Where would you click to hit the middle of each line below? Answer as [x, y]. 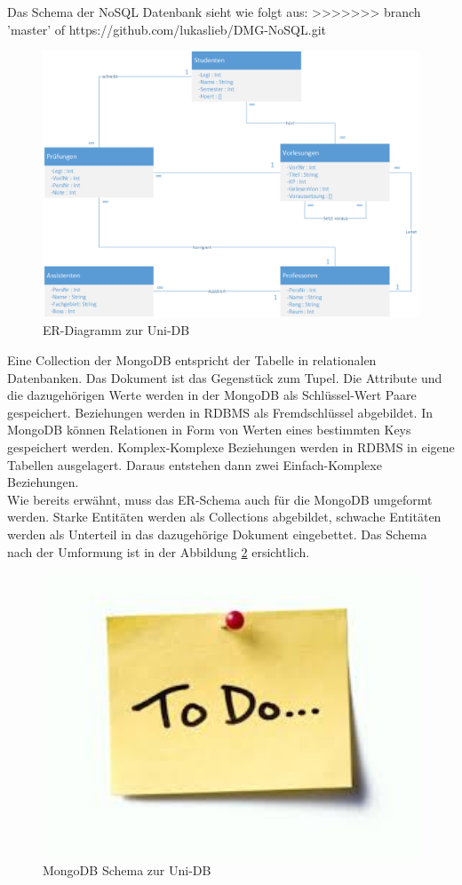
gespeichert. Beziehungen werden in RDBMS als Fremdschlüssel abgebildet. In [220, 412]
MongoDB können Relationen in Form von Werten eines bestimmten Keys [209, 430]
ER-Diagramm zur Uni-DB [116, 330]
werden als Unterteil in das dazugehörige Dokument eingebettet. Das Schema [217, 534]
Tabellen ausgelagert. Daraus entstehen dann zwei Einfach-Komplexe [195, 464]
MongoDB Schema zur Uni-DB [127, 870]
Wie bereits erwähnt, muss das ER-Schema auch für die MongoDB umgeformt [220, 499]
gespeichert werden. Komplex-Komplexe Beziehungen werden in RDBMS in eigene [231, 446]
